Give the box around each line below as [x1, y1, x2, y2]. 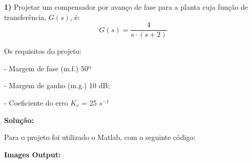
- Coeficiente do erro [4, 97, 68, 108]
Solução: [4, 114, 34, 125]
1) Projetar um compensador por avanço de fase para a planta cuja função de [4, 2, 248, 12]
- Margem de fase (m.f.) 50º [4, 63, 91, 73]
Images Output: [4, 149, 61, 159]
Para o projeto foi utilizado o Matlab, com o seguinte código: [4, 132, 196, 142]
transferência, [4, 11, 47, 22]
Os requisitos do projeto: [4, 46, 81, 56]
